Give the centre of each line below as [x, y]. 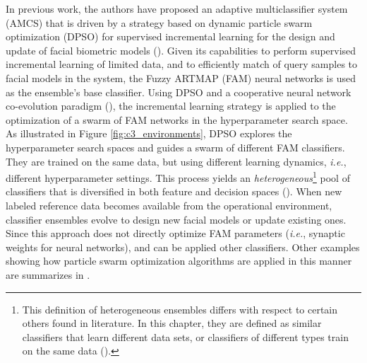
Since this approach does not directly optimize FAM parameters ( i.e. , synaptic [175, 233]
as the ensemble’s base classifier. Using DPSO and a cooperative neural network [179, 92]
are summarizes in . [48, 274]
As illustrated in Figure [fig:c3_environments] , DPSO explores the [149, 133]
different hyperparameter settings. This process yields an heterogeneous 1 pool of [178, 177]
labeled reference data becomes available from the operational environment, [169, 205]
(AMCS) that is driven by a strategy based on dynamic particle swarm [159, 22]
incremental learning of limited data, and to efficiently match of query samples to [182, 64]
